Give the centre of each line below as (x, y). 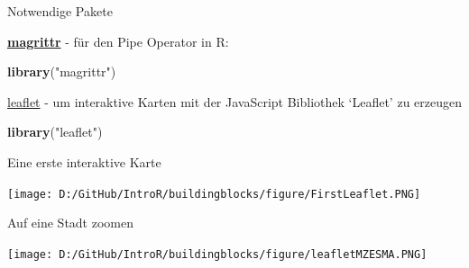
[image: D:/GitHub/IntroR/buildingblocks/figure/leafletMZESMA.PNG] (217, 254)
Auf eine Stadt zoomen (70, 223)
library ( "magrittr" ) (62, 71)
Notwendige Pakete (60, 11)
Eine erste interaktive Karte (84, 161)
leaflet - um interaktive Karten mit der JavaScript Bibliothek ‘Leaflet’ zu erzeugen (234, 101)
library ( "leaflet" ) (55, 132)
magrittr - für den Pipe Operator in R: (118, 41)
